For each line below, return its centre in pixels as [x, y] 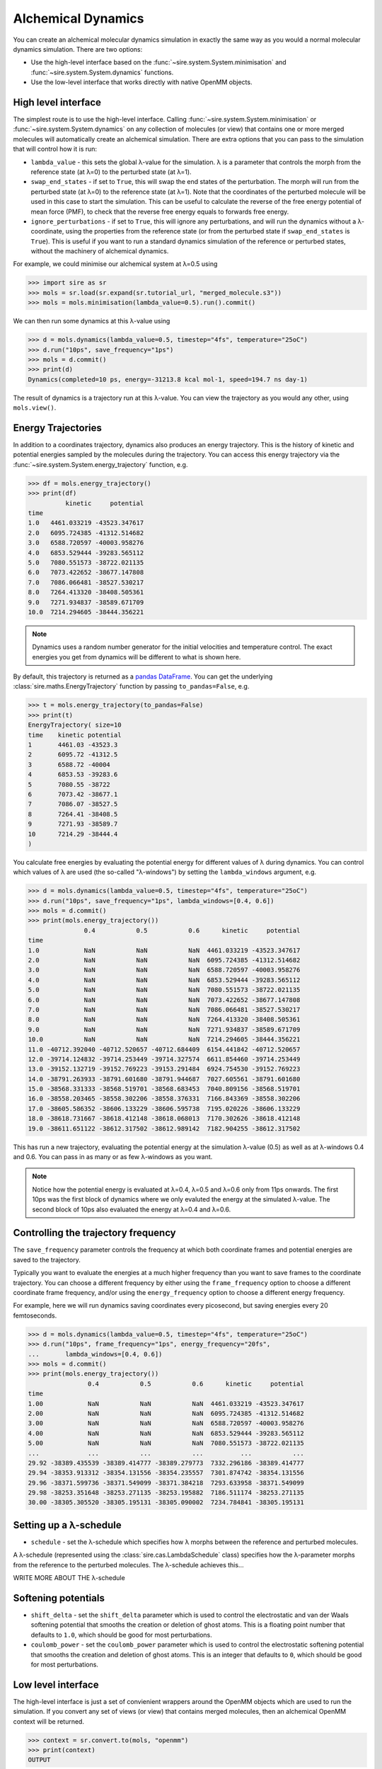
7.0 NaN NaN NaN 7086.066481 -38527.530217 [164, 1009]
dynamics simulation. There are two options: [78, 49]
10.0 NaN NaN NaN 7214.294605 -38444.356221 [164, 1039]
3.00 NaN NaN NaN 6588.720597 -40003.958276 [166, 1423]
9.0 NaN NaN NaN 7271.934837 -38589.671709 [164, 1029]
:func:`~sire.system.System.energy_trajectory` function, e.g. [100, 464]
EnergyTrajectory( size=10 [75, 725]
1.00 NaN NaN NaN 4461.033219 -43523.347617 [166, 1404]
